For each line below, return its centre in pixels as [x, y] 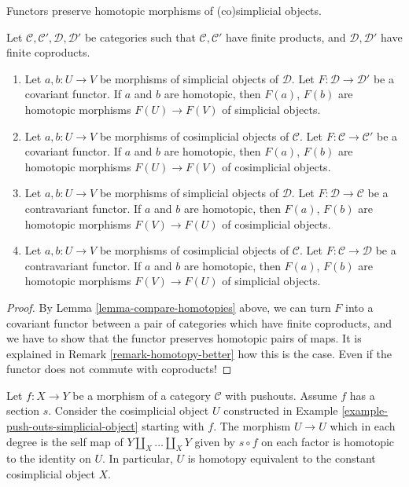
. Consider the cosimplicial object [129, 410]
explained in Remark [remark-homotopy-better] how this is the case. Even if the [199, 353]
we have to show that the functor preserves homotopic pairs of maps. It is [184, 338]
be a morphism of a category [142, 395]
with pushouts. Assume [281, 395]
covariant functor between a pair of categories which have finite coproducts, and [199, 322]
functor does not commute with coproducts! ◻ [119, 369]
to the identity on [49, 458]
